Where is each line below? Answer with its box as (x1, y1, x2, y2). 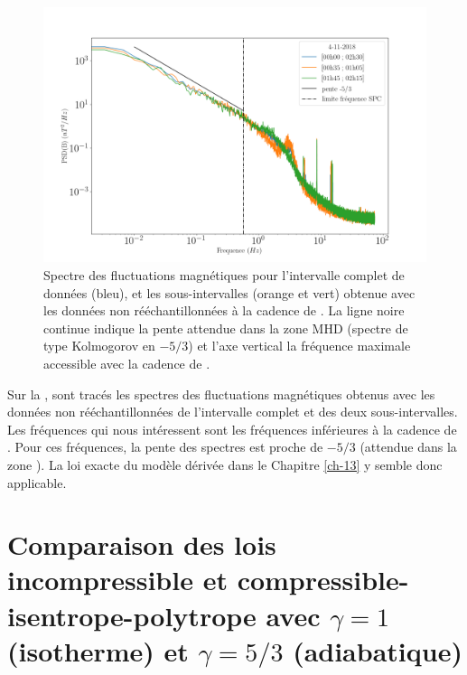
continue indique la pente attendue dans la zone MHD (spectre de (43, 318, 408, 337)
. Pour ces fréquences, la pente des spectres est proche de (7, 437, 323, 456)
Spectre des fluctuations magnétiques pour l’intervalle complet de (43, 265, 405, 284)
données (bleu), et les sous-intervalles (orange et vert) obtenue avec (43, 283, 416, 302)
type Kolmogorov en (43, 336, 155, 355)
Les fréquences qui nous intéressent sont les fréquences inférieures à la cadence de (7, 419, 457, 438)
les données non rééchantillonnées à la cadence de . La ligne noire (43, 301, 405, 320)
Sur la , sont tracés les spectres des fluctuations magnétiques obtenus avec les (7, 384, 435, 403)
